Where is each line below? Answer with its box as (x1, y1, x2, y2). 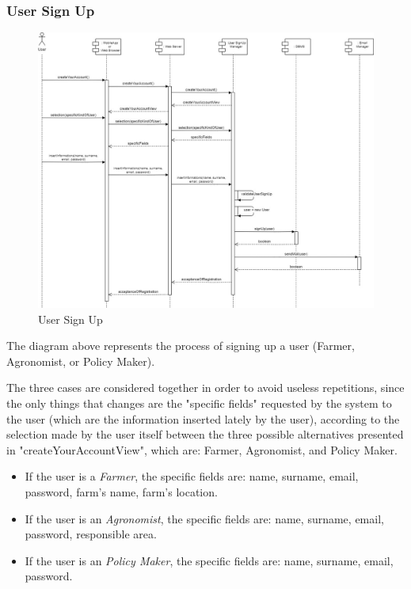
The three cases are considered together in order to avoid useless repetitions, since (6, 379, 405, 396)
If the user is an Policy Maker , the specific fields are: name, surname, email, (25, 552, 394, 568)
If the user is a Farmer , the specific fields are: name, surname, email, (25, 468, 359, 484)
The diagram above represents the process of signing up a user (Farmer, (6, 337, 355, 354)
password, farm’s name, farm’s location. (25, 483, 218, 500)
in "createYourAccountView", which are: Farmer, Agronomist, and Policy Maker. (6, 441, 398, 458)
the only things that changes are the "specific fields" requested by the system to (6, 395, 392, 411)
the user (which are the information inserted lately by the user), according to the (6, 410, 400, 427)
